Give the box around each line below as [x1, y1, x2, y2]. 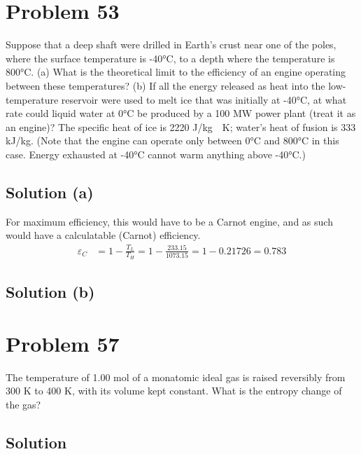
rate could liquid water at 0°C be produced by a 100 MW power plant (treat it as [6, 106, 356, 121]
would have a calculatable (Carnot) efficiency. [6, 228, 201, 242]
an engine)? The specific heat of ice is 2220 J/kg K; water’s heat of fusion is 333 [6, 119, 356, 134]
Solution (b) [6, 281, 95, 303]
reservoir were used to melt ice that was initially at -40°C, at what [61, 92, 347, 106]
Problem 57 [6, 329, 120, 357]
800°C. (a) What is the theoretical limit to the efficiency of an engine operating [6, 64, 346, 79]
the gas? [6, 397, 41, 411]
